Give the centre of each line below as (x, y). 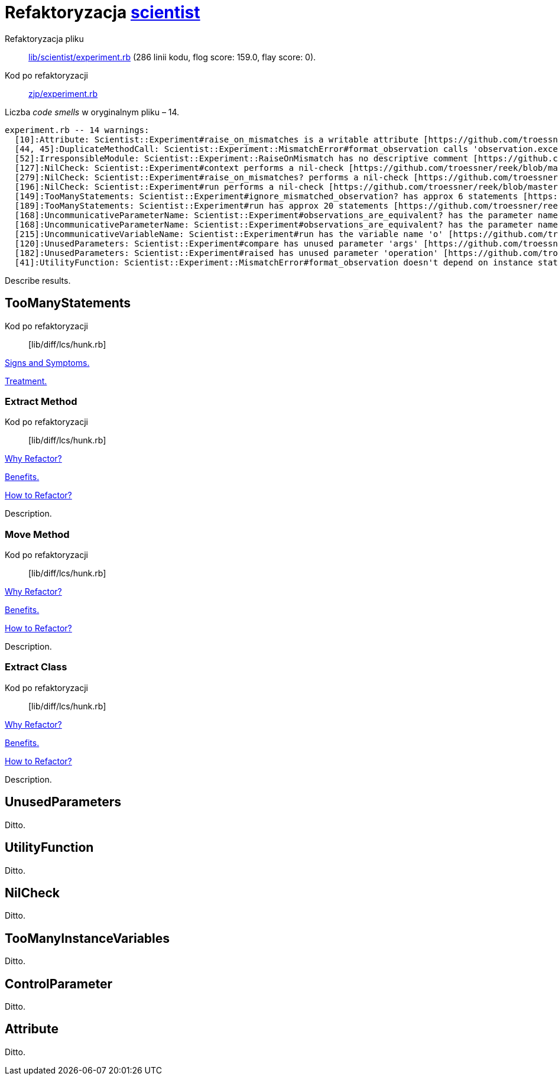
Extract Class (36, 667)
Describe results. (38, 280)
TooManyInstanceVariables (87, 938)
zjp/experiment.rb (63, 93)
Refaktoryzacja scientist (103, 12)
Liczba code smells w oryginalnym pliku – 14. (92, 112)
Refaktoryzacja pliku (44, 38)
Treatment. (26, 381)
